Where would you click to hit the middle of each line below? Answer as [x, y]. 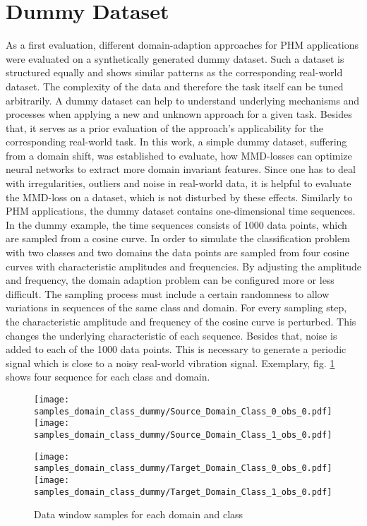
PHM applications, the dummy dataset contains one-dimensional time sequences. [181, 211]
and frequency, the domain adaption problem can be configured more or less [170, 280]
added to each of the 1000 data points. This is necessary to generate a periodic [176, 349]
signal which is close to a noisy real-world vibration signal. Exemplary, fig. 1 [170, 363]
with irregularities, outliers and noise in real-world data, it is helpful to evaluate [179, 183]
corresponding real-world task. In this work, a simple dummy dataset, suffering [176, 142]
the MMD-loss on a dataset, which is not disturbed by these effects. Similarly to [179, 197]
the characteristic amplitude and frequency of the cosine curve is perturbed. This [181, 321]
